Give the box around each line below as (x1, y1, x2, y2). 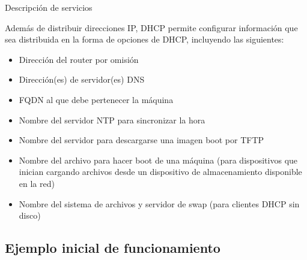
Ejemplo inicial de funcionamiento (5, 238, 220, 257)
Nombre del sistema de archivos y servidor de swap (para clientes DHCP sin (19, 197, 300, 210)
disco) (19, 209, 41, 222)
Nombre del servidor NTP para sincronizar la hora (19, 113, 205, 126)
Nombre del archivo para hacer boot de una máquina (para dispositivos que (19, 153, 298, 166)
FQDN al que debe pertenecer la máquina (19, 93, 174, 105)
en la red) (19, 177, 55, 189)
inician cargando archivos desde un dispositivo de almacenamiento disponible (19, 165, 302, 178)
